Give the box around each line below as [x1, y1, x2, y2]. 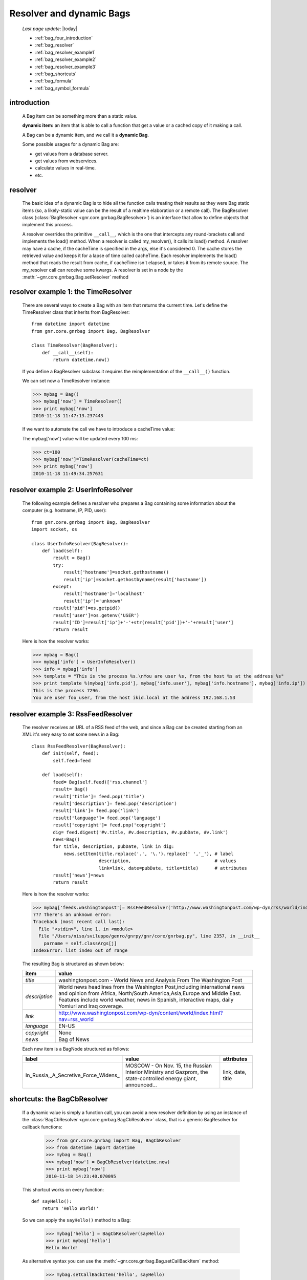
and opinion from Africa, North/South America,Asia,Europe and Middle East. [58, 990, 242, 997]
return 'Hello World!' [41, 1206, 99, 1211]
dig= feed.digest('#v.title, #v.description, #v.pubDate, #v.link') [53, 829, 229, 835]
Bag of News [58, 1036, 90, 1043]
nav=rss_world [58, 1016, 94, 1023]
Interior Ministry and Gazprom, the [125, 1068, 208, 1075]
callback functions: [22, 1124, 62, 1130]
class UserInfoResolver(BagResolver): [31, 541, 129, 546]
